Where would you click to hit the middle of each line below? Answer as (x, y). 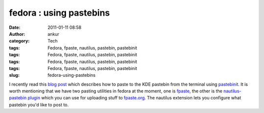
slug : (14, 75)
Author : (17, 34)
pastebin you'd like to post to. (39, 105)
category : (19, 41)
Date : (15, 27)
